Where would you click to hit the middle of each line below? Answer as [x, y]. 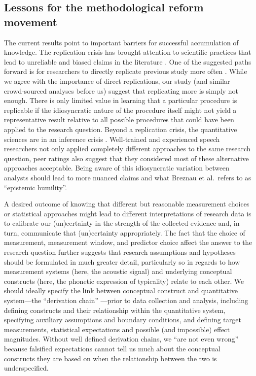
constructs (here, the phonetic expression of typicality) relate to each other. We [124, 281]
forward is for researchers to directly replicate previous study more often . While [126, 71]
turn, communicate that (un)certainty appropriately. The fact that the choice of [125, 232]
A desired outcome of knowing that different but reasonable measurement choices [127, 204]
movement [31, 21]
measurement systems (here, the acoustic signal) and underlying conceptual [118, 271]
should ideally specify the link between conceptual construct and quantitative [121, 291]
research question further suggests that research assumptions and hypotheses [120, 252]
